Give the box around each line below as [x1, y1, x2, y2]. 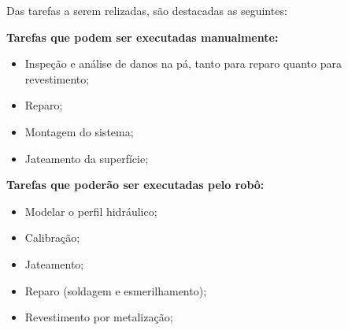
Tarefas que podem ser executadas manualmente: [6, 28, 279, 45]
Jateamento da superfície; [24, 150, 149, 166]
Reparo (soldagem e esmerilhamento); [24, 282, 207, 298]
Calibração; [24, 229, 80, 246]
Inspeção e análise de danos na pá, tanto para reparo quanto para [24, 55, 342, 72]
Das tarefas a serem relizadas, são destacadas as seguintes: [6, 2, 287, 18]
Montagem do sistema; [24, 123, 134, 139]
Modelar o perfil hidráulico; [24, 202, 157, 219]
